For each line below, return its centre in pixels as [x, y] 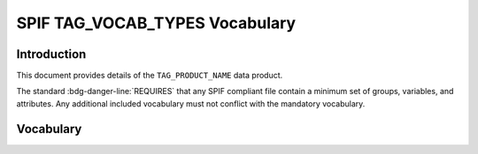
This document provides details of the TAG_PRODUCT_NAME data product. [150, 76]
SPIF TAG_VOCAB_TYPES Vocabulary [156, 23]
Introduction [51, 54]
